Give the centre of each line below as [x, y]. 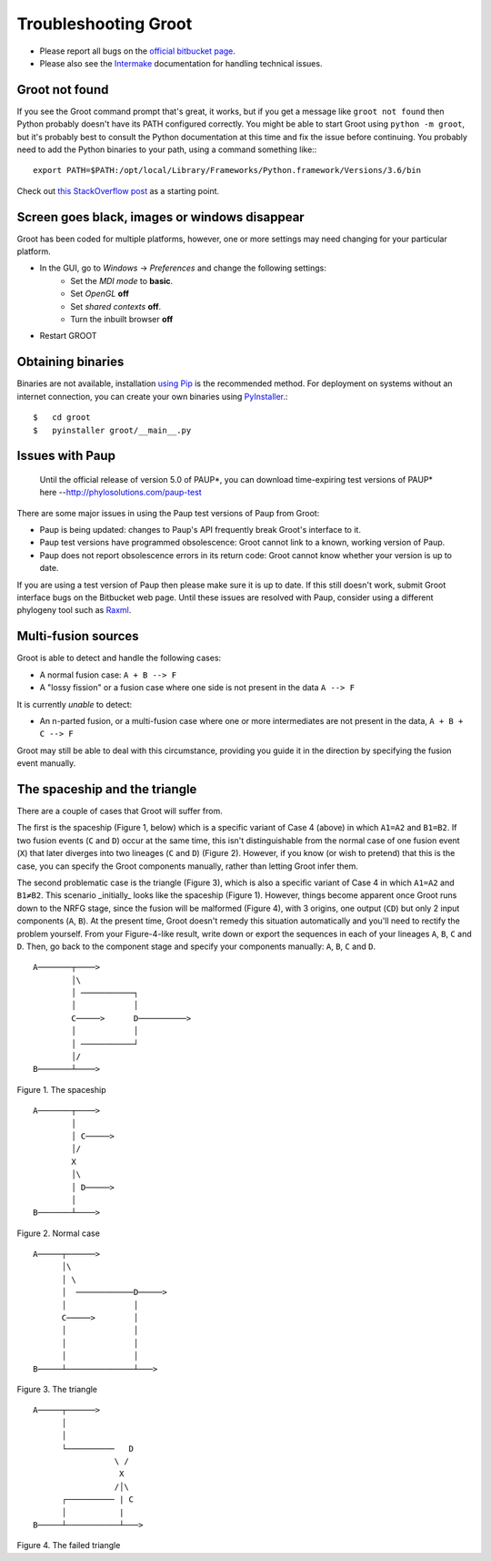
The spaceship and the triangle [107, 789]
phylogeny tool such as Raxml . [74, 610]
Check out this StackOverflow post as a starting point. [118, 190]
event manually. [46, 763]
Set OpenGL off [100, 294]
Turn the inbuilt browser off [122, 320]
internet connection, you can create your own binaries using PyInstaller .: [152, 396]
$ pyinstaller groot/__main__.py [112, 430]
